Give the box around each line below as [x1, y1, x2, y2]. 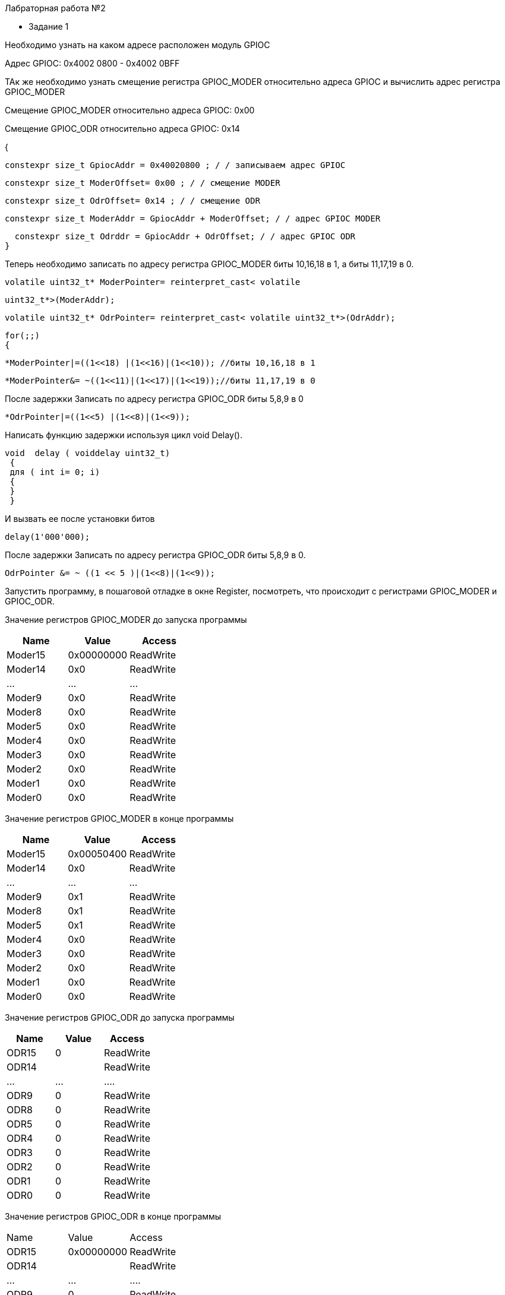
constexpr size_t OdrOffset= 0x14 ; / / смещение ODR [5, 196, 260, 205]
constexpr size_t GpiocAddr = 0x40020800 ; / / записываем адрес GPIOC [5, 160, 346, 170]
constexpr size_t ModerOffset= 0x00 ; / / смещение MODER [5, 178, 280, 188]
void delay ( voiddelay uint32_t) [5, 448, 171, 458]
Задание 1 [29, 21, 69, 31]
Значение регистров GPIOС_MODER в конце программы [5, 813, 234, 824]
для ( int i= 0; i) [10, 467, 100, 477]
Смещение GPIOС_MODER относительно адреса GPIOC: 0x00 [5, 105, 255, 115]
